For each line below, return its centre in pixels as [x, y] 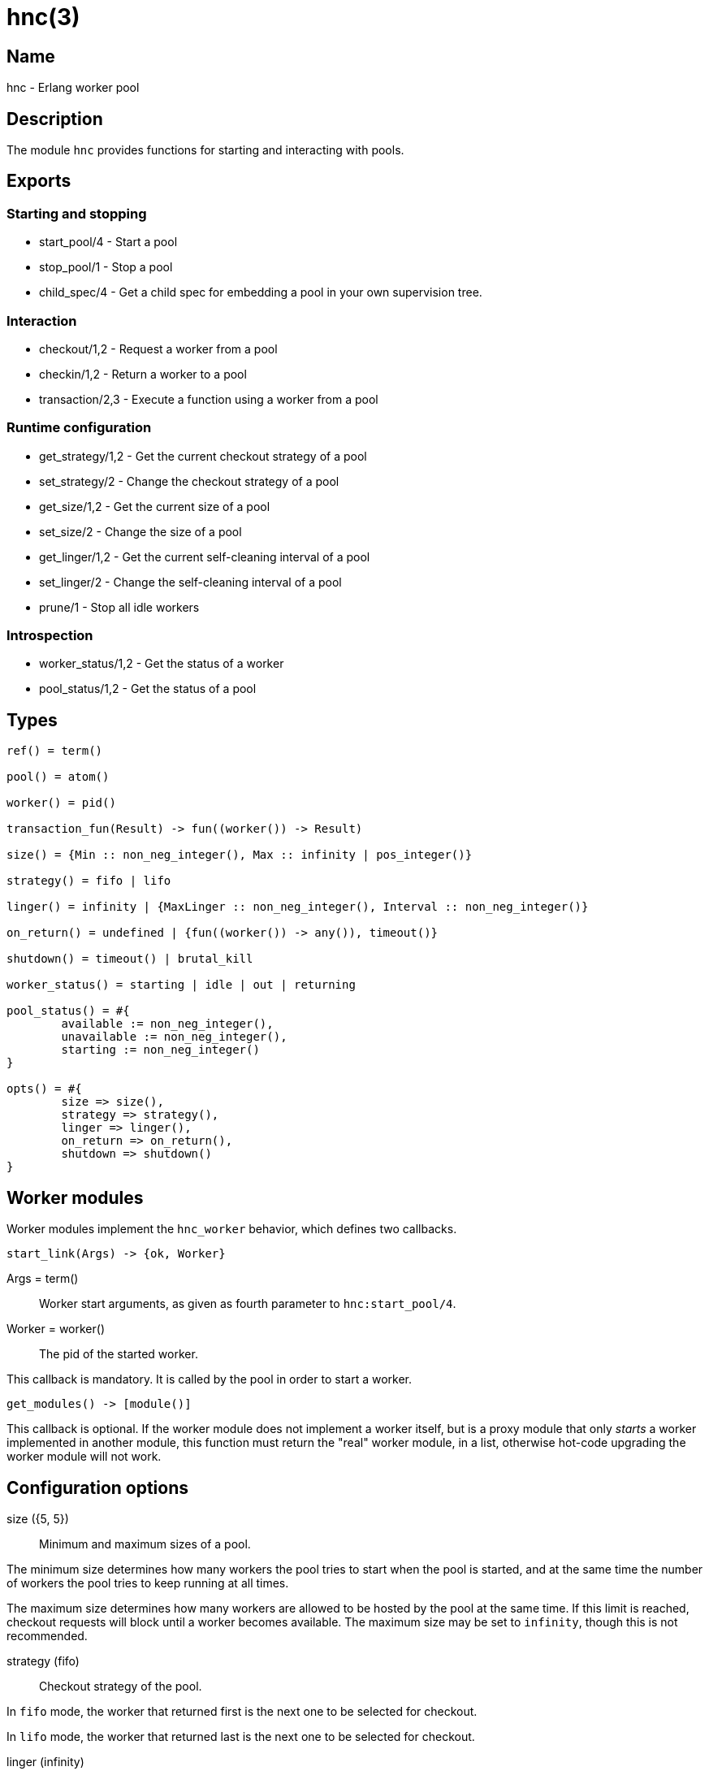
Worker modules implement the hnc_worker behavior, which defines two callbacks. [232, 1229]
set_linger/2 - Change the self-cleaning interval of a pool [190, 582]
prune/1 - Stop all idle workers [119, 607]
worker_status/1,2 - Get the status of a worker [162, 664]
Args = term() [43, 1279]
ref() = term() [55, 751]
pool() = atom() [58, 777]
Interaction [42, 320]
